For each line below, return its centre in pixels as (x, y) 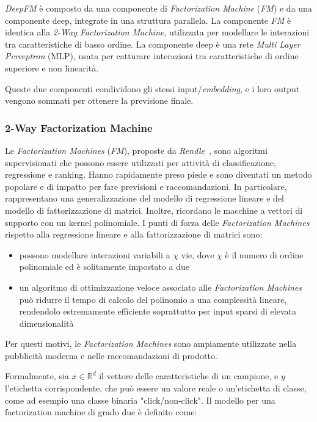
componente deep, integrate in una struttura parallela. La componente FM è (148, 20)
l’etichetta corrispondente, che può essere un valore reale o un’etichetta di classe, (156, 388)
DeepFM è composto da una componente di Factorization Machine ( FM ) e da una (158, 8)
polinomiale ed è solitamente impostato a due (104, 267)
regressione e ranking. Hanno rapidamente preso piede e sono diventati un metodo (158, 174)
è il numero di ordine (264, 254)
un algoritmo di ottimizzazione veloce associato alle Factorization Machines (161, 287)
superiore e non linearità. (52, 67)
